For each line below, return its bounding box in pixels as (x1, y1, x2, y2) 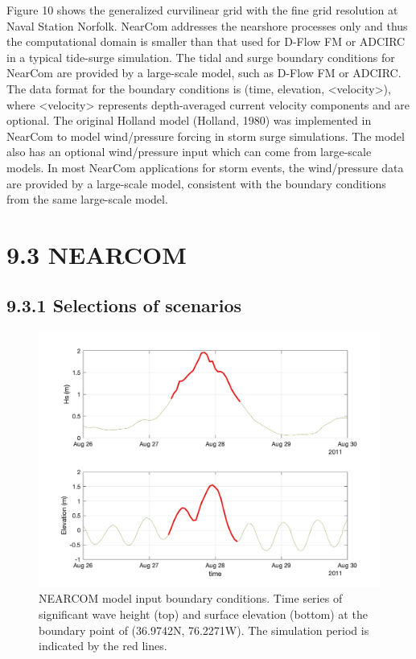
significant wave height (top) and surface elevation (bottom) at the (39, 606, 368, 623)
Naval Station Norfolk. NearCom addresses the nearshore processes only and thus (6, 17, 408, 34)
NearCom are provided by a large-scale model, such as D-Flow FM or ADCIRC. (6, 64, 402, 81)
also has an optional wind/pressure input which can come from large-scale (6, 143, 372, 160)
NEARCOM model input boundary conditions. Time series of (39, 590, 343, 607)
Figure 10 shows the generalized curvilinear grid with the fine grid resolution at (6, 2, 398, 18)
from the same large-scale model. (6, 191, 168, 208)
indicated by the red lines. (39, 637, 167, 654)
